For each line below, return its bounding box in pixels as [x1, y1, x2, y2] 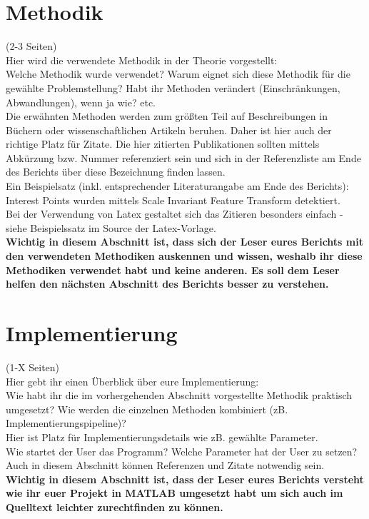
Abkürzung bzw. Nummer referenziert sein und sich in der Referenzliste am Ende [6, 150, 361, 165]
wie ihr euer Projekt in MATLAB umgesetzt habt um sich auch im [6, 485, 343, 500]
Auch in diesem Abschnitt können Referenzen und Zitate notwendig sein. [6, 458, 325, 473]
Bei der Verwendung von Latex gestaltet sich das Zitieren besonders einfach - [6, 206, 343, 221]
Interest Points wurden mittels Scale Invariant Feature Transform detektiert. [6, 192, 340, 207]
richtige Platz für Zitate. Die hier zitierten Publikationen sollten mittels [6, 136, 320, 151]
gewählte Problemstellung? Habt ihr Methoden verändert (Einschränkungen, [6, 80, 340, 95]
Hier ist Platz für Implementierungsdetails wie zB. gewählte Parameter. [6, 429, 318, 444]
